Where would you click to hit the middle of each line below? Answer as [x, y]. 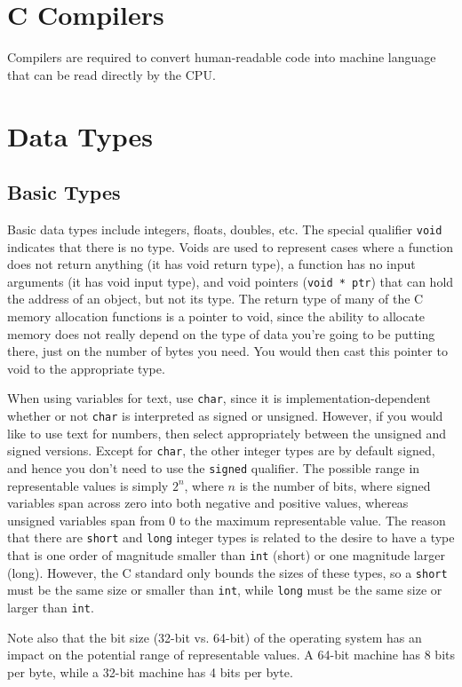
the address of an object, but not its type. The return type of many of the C [215, 299]
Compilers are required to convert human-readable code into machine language [222, 57]
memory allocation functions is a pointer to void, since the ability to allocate [216, 316]
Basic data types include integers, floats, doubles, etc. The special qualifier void [225, 229]
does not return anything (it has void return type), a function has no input [211, 264]
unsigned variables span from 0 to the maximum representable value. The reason [227, 520]
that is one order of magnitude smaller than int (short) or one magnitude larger [226, 555]
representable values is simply [88, 485]
